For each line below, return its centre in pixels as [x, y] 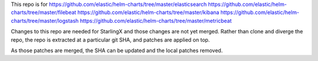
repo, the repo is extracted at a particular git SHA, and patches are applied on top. [110, 40]
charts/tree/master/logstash [45, 21]
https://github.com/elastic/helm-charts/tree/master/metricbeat [156, 21]
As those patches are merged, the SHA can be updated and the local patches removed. [117, 50]
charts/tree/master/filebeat [44, 12]
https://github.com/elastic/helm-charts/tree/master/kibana [148, 12]
